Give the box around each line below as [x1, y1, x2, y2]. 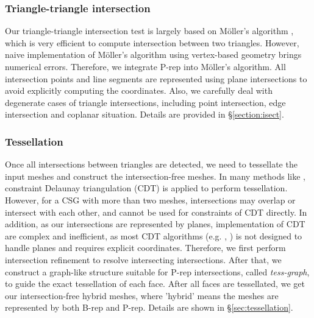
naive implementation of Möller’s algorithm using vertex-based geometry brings [5, 48, 302, 61]
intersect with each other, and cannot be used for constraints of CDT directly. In [5, 205, 307, 218]
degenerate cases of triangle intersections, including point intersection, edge [5, 96, 286, 108]
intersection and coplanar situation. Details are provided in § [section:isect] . [5, 108, 284, 121]
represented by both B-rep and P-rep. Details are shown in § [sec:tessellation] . [5, 301, 293, 314]
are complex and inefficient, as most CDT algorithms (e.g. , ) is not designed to [5, 229, 302, 242]
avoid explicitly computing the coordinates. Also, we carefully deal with [5, 84, 273, 97]
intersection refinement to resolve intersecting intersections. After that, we [5, 253, 282, 266]
